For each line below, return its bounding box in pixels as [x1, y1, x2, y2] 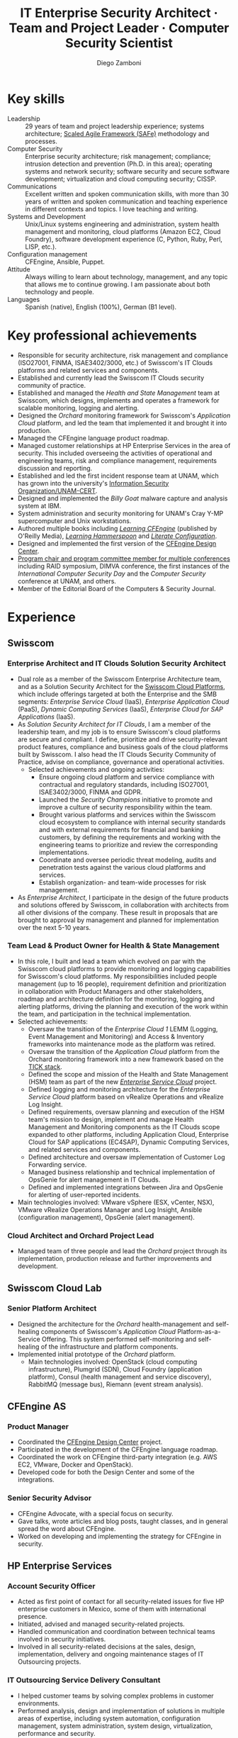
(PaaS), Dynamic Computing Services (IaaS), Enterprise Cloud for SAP [17, 705, 223, 713]
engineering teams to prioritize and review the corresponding [38, 840, 218, 848]
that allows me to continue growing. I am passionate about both [25, 280, 210, 288]
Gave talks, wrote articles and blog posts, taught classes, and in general [17, 1517, 228, 1525]
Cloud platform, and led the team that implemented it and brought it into [17, 418, 227, 427]
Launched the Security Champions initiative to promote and [38, 795, 213, 804]
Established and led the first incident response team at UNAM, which [17, 471, 219, 480]
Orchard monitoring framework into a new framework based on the [28, 1055, 225, 1063]
